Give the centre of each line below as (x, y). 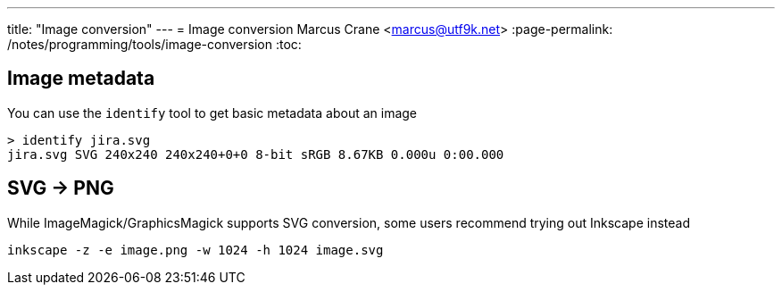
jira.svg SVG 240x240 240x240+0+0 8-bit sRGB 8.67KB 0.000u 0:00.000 (256, 154)
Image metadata (81, 79)
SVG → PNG (61, 188)
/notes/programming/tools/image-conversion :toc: (154, 44)
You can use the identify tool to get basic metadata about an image (212, 113)
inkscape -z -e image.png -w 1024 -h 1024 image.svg (195, 250)
